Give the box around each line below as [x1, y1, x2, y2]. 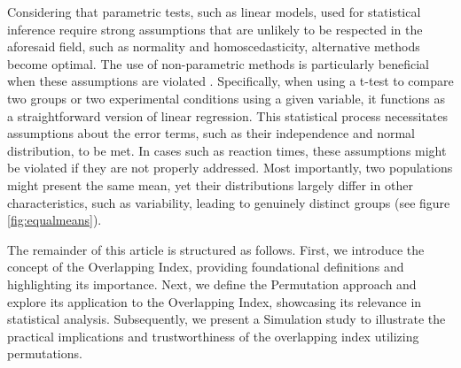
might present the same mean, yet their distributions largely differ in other [7, 175, 413, 194]
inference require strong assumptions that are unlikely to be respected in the [7, 19, 423, 38]
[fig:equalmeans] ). [7, 211, 102, 229]
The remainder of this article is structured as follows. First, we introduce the [7, 240, 425, 258]
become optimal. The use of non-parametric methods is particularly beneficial [7, 54, 429, 73]
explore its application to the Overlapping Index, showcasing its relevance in [7, 292, 422, 310]
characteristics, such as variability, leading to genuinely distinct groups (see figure [7, 193, 450, 211]
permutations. [7, 344, 82, 363]
